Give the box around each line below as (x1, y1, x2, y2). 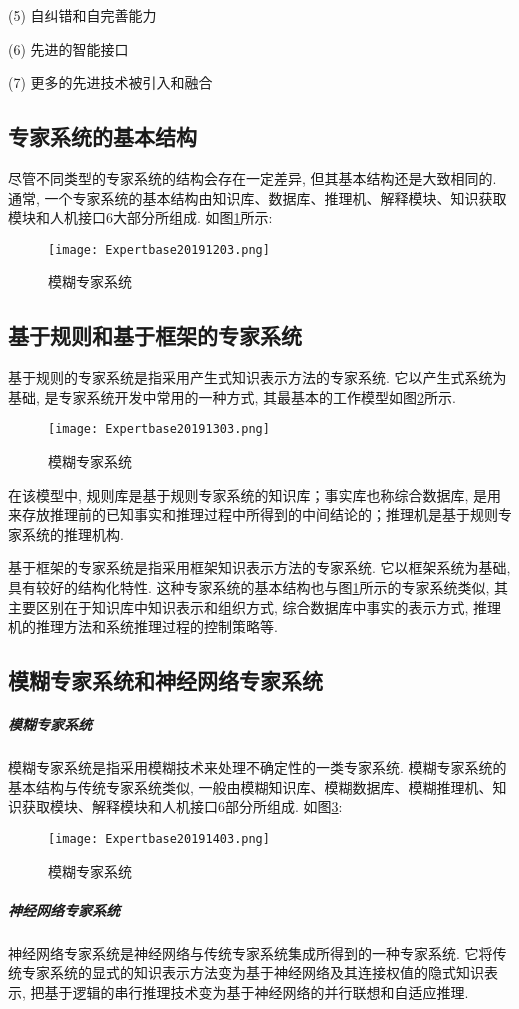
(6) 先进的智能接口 (8, 38, 129, 59)
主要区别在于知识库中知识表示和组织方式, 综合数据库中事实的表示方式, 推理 (8, 596, 502, 617)
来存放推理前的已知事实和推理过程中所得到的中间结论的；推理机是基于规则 (8, 504, 498, 525)
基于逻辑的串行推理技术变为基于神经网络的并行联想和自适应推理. (44, 981, 469, 1002)
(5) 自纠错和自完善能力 (8, 5, 157, 25)
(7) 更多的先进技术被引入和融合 (8, 72, 213, 93)
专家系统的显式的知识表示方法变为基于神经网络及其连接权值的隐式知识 (21, 962, 484, 983)
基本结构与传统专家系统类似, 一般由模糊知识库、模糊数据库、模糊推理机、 (8, 776, 493, 797)
